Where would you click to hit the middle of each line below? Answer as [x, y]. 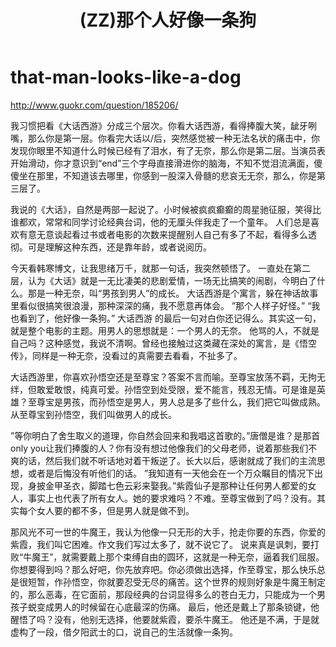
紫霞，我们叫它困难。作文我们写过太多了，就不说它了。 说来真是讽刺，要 [160, 544]
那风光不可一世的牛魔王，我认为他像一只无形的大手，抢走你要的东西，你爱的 [168, 532]
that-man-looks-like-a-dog [126, 77]
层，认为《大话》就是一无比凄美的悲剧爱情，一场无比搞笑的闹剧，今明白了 [163, 280]
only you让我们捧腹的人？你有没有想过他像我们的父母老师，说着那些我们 [159, 448]
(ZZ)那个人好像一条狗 [168, 20]
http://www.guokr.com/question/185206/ [94, 105]
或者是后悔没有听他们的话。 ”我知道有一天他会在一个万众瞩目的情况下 [171, 473]
